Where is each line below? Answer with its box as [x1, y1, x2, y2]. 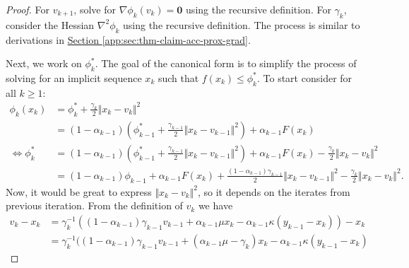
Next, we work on [6, 56, 82, 71]
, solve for [73, 2, 116, 16]
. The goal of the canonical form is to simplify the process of [95, 56, 357, 71]
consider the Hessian [6, 17, 95, 32]
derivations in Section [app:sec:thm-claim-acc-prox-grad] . [6, 32, 251, 47]
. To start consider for [257, 70, 352, 85]
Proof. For [6, 2, 50, 16]
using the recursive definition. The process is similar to [123, 17, 360, 32]
